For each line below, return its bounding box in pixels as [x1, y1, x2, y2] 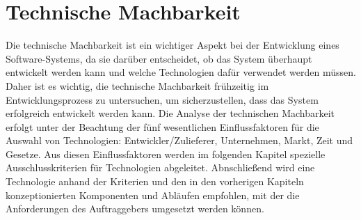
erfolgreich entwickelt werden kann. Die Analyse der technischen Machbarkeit [6, 106, 335, 120]
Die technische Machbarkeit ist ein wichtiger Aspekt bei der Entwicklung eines [6, 38, 339, 52]
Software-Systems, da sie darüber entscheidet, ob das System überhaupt [6, 51, 312, 65]
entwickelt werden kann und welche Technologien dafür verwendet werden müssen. [6, 65, 356, 79]
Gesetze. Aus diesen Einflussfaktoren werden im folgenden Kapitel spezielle [6, 146, 326, 161]
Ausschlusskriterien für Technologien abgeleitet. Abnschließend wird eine [6, 160, 315, 175]
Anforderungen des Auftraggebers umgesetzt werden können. [6, 201, 264, 216]
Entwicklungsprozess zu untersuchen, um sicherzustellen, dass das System [6, 92, 319, 107]
